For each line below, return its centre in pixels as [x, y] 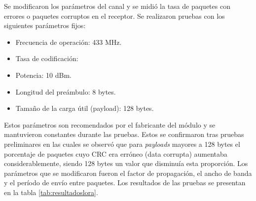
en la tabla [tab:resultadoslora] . [51, 192]
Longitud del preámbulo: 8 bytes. [66, 91]
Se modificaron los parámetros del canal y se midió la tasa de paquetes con [117, 6]
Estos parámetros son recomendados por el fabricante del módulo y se [110, 124]
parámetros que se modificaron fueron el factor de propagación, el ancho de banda [128, 173]
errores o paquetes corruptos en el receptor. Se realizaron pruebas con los [114, 16]
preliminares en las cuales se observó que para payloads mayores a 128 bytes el [122, 144]
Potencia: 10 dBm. [43, 75]
